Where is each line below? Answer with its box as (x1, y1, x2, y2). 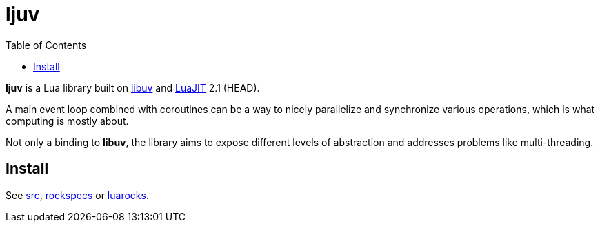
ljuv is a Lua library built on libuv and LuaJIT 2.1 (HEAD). (6, 81, 260, 94)
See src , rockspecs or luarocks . (6, 189, 149, 201)
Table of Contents (6, 39, 87, 51)
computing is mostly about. (6, 114, 129, 127)
